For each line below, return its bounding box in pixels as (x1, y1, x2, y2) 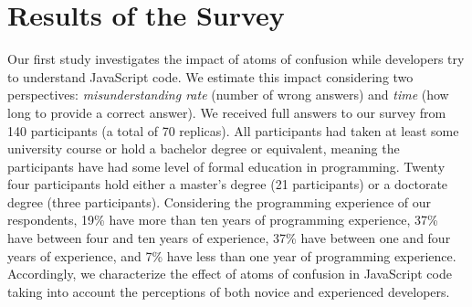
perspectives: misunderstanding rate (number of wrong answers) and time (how (7, 85, 449, 104)
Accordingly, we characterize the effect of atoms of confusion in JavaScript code (7, 264, 452, 283)
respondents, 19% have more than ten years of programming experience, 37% (7, 210, 438, 229)
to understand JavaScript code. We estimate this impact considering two (7, 67, 414, 86)
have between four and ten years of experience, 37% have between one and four (7, 228, 451, 248)
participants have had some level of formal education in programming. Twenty (7, 156, 446, 175)
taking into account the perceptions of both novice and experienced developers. (7, 281, 450, 301)
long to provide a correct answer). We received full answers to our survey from (7, 102, 446, 122)
